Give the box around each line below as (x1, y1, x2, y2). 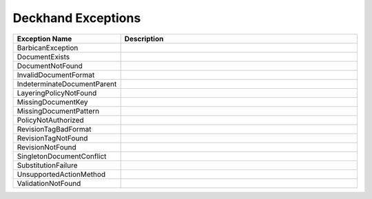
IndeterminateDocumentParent (17, 79, 117, 89)
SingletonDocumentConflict (17, 151, 107, 161)
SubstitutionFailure (17, 160, 78, 170)
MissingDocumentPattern (17, 106, 100, 116)
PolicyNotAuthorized (17, 115, 84, 125)
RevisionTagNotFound (17, 133, 88, 143)
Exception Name (17, 34, 72, 43)
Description (124, 34, 164, 43)
